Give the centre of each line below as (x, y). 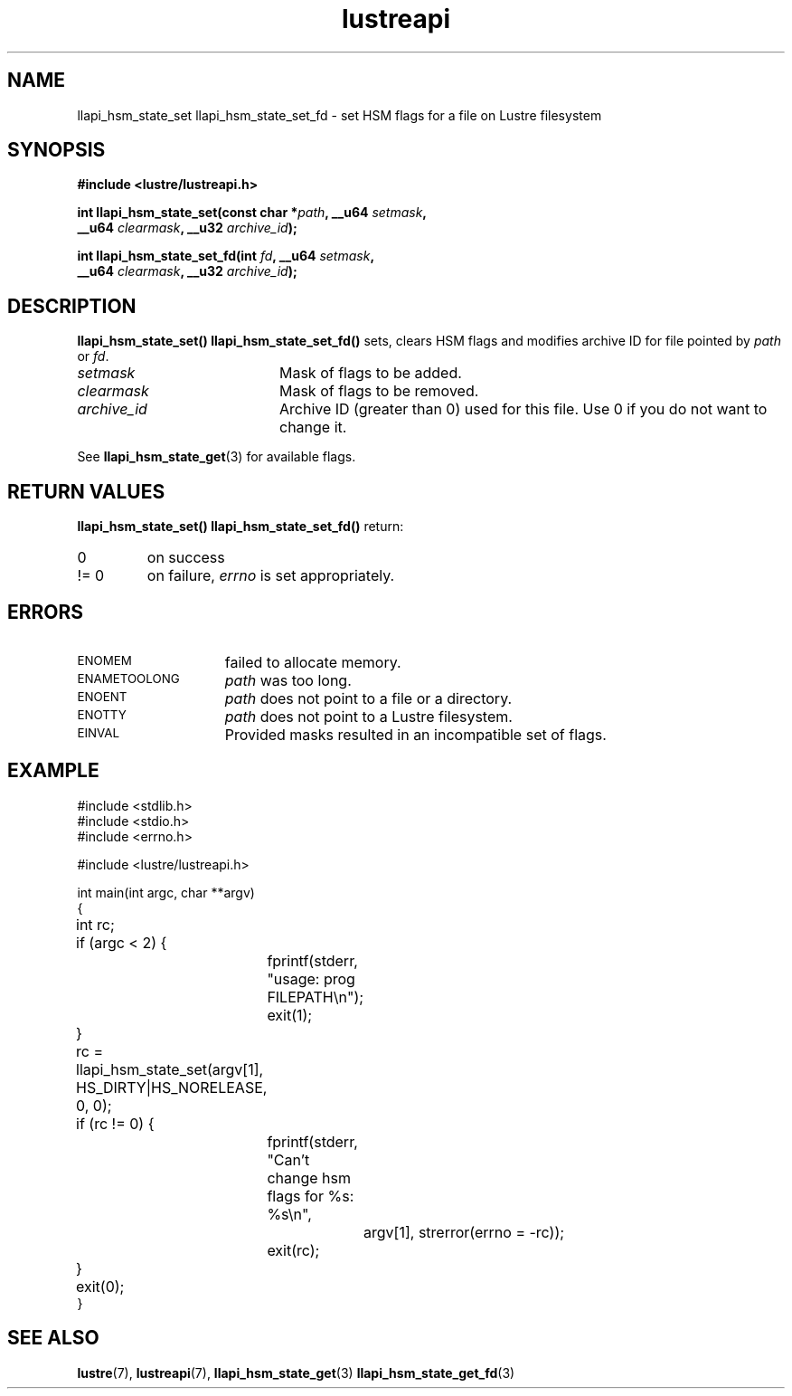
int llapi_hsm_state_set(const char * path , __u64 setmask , (252, 213)
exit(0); (100, 1286)
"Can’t (288, 1159)
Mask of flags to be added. (370, 373)
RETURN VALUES (86, 491)
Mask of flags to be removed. (379, 391)
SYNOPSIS (57, 150)
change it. (313, 427)
